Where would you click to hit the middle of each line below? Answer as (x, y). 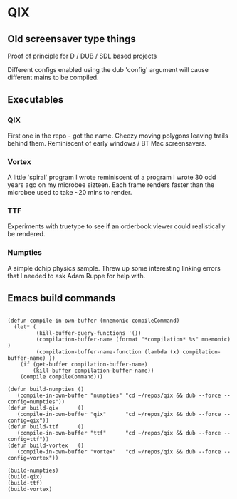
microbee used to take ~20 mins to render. (70, 192)
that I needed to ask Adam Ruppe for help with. (77, 276)
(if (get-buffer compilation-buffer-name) (84, 365)
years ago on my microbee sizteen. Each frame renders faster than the (111, 185)
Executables (36, 100)
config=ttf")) (28, 440)
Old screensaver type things (72, 39)
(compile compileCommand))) (62, 377)
